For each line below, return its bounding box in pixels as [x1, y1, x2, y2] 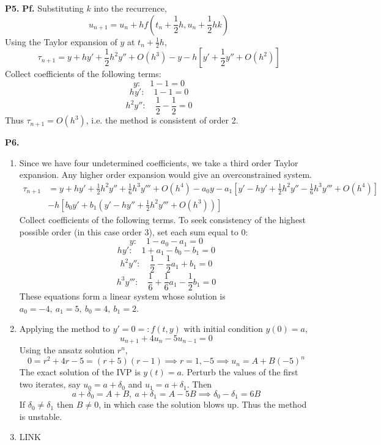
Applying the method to [19, 322, 110, 335]
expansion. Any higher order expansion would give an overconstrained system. [19, 168, 312, 181]
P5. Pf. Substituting [5, 2, 84, 14]
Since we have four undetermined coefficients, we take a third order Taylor [19, 156, 298, 169]
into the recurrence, [94, 2, 167, 14]
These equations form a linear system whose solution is [19, 290, 226, 303]
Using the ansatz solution [19, 344, 115, 356]
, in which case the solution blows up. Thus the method [98, 398, 307, 411]
